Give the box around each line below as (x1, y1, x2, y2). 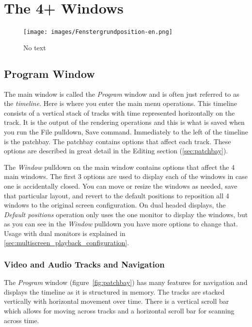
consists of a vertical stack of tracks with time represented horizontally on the (4, 107, 235, 118)
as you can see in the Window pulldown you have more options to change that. (4, 219, 238, 229)
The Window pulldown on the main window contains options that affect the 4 (4, 162, 235, 172)
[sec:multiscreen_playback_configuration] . (4, 238, 129, 248)
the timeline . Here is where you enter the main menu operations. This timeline (4, 98, 237, 108)
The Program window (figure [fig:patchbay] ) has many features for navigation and (4, 277, 248, 287)
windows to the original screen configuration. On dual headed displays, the (4, 200, 226, 210)
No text (23, 42, 46, 52)
